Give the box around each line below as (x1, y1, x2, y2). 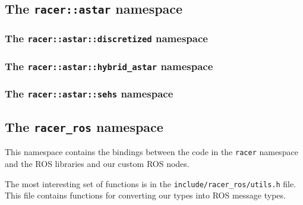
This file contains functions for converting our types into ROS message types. (5, 189, 286, 201)
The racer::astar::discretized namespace (5, 31, 208, 46)
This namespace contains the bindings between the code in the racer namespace (5, 146, 298, 158)
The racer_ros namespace (5, 117, 163, 135)
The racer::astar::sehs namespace (5, 86, 173, 101)
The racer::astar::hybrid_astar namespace (5, 58, 213, 73)
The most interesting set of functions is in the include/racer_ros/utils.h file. (5, 177, 296, 190)
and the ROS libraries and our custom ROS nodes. (5, 157, 190, 170)
